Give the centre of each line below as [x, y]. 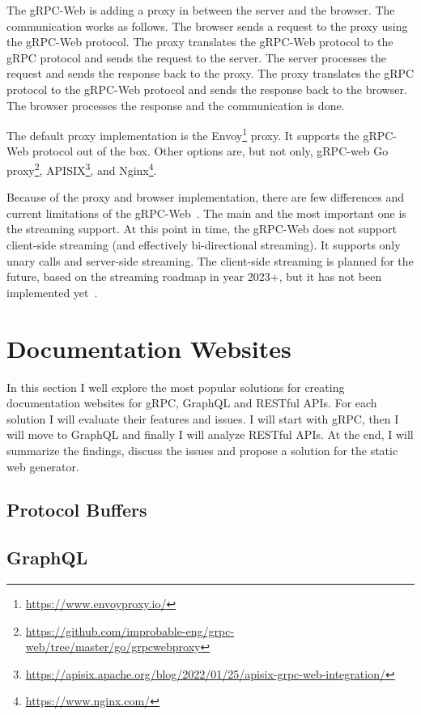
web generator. [43, 466]
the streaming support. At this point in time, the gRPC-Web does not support [202, 229]
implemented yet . [52, 292]
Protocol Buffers [77, 510]
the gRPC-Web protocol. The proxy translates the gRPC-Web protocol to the [200, 42]
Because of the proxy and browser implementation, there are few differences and [206, 197]
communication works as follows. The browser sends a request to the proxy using [207, 26]
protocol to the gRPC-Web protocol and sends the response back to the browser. [207, 89]
